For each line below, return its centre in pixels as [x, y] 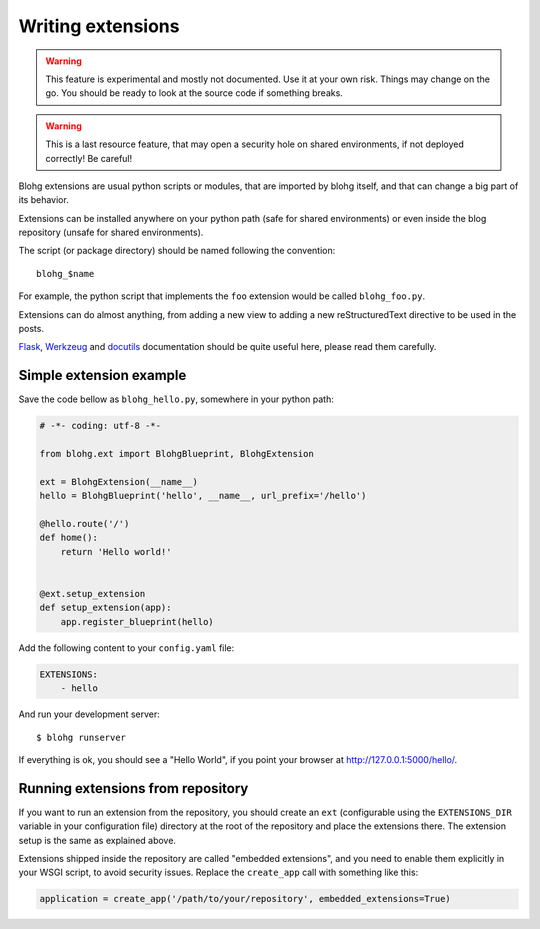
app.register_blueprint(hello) [137, 621]
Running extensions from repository [133, 788]
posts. [31, 329]
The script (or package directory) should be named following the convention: [177, 251]
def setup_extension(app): [105, 608]
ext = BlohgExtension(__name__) [119, 481]
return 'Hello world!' [116, 551]
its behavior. [43, 200]
